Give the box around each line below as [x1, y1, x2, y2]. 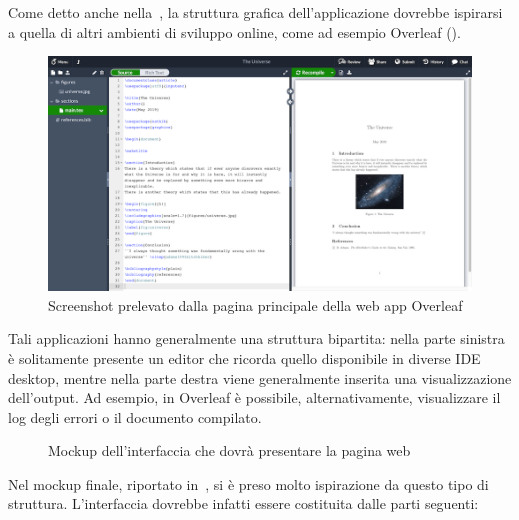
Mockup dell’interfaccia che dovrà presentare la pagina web [48, 440, 411, 461]
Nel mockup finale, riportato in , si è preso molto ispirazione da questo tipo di [8, 473, 489, 494]
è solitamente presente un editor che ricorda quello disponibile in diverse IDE [8, 347, 481, 368]
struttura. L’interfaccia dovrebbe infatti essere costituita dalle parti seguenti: [8, 493, 479, 514]
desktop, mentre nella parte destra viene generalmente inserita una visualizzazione [8, 367, 512, 388]
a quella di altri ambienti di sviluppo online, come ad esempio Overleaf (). [8, 21, 461, 42]
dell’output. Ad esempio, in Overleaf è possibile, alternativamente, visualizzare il [8, 387, 501, 408]
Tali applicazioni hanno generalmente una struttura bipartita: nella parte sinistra [8, 328, 505, 349]
